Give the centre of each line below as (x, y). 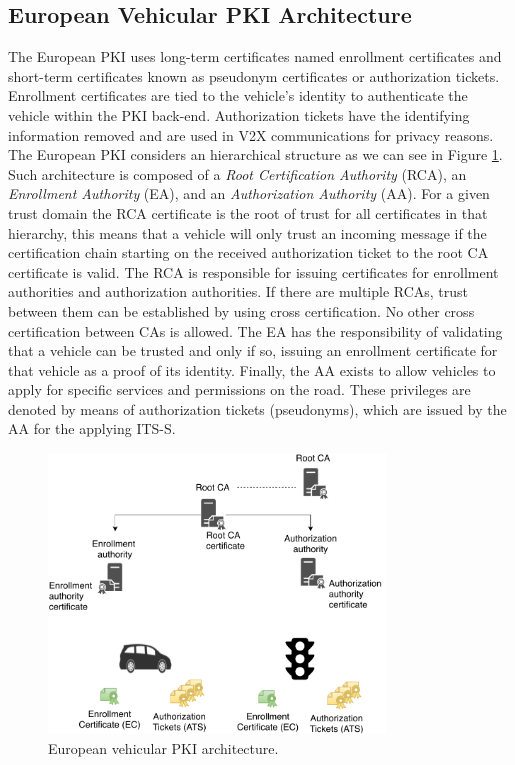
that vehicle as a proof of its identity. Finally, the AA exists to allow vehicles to (252, 369)
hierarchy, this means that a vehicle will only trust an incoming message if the (247, 232)
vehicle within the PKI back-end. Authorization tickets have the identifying (239, 114)
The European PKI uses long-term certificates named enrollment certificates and (255, 56)
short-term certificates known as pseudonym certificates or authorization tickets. (254, 75)
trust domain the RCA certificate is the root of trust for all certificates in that (248, 212)
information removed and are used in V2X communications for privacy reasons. (251, 134)
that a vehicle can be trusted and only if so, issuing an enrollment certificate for (253, 350)
